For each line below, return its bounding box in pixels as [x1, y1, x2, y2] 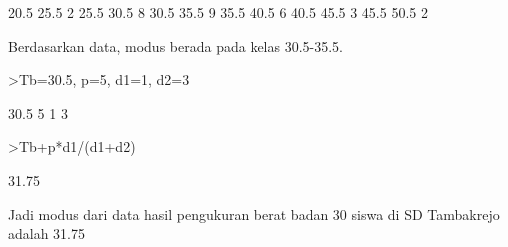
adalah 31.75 [8, 223, 86, 244]
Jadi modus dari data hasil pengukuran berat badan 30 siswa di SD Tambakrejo [8, 203, 500, 224]
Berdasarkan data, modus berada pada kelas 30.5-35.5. [8, 35, 344, 56]
